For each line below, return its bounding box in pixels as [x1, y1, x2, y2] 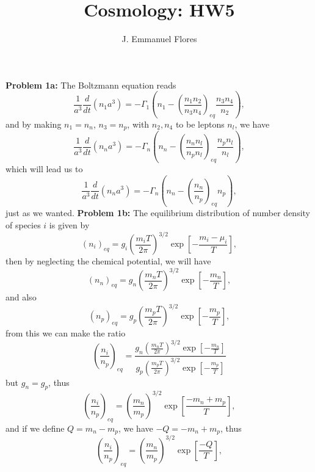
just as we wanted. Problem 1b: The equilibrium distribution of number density [5, 206, 311, 219]
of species [5, 218, 41, 231]
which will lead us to [5, 162, 83, 175]
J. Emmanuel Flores [121, 32, 197, 45]
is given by [49, 218, 90, 231]
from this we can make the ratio [5, 327, 126, 339]
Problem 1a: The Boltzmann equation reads [5, 78, 176, 91]
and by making [5, 117, 62, 130]
